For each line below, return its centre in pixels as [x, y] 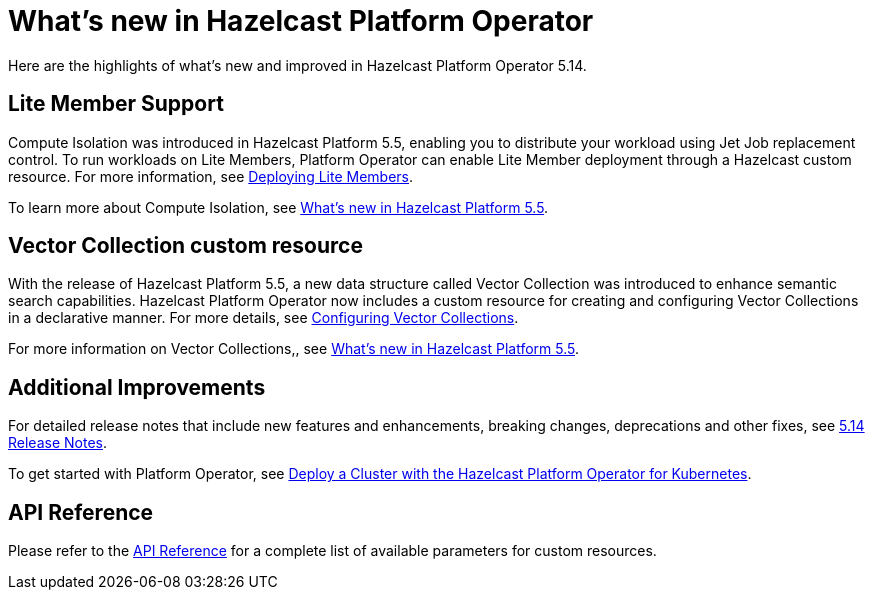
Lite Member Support [116, 104]
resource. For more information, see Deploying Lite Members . [211, 176]
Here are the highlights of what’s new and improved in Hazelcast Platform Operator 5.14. [297, 65]
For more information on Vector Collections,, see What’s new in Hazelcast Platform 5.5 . [294, 349]
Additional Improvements [137, 387]
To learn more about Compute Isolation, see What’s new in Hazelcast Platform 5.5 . [278, 207]
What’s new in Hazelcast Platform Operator [301, 21]
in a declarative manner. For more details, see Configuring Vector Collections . [263, 318]
